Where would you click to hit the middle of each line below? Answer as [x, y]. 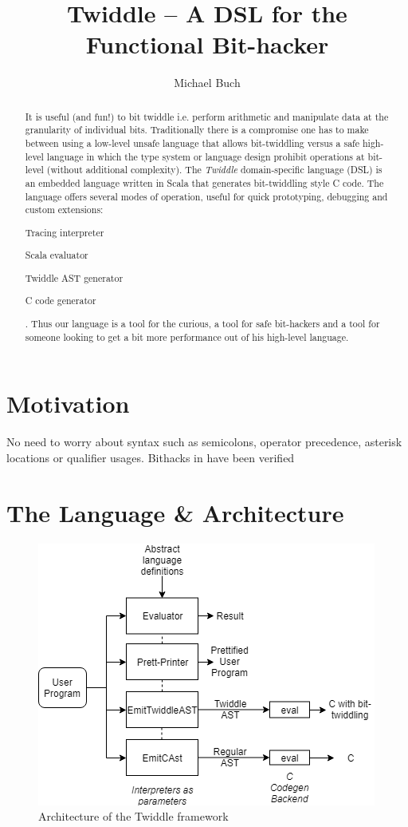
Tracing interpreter [65, 232]
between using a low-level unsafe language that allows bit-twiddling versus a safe [192, 143]
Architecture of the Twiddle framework [133, 816]
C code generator [61, 301]
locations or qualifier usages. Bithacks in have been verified [151, 457]
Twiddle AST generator [74, 277]
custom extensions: [64, 210]
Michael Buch [207, 83]
